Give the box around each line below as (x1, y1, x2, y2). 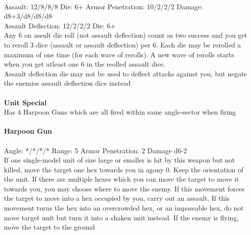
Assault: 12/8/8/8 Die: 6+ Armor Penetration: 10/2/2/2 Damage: (4, 1, 203, 11)
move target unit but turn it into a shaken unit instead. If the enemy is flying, (4, 212, 239, 222)
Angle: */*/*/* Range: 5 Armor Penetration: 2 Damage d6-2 (4, 145, 187, 155)
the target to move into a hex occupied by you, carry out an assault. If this (4, 193, 230, 203)
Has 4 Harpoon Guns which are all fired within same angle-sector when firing (4, 107, 236, 117)
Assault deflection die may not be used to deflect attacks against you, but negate (4, 68, 247, 78)
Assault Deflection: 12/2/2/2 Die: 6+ (4, 20, 116, 30)
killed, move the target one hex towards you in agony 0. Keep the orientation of (4, 164, 244, 174)
